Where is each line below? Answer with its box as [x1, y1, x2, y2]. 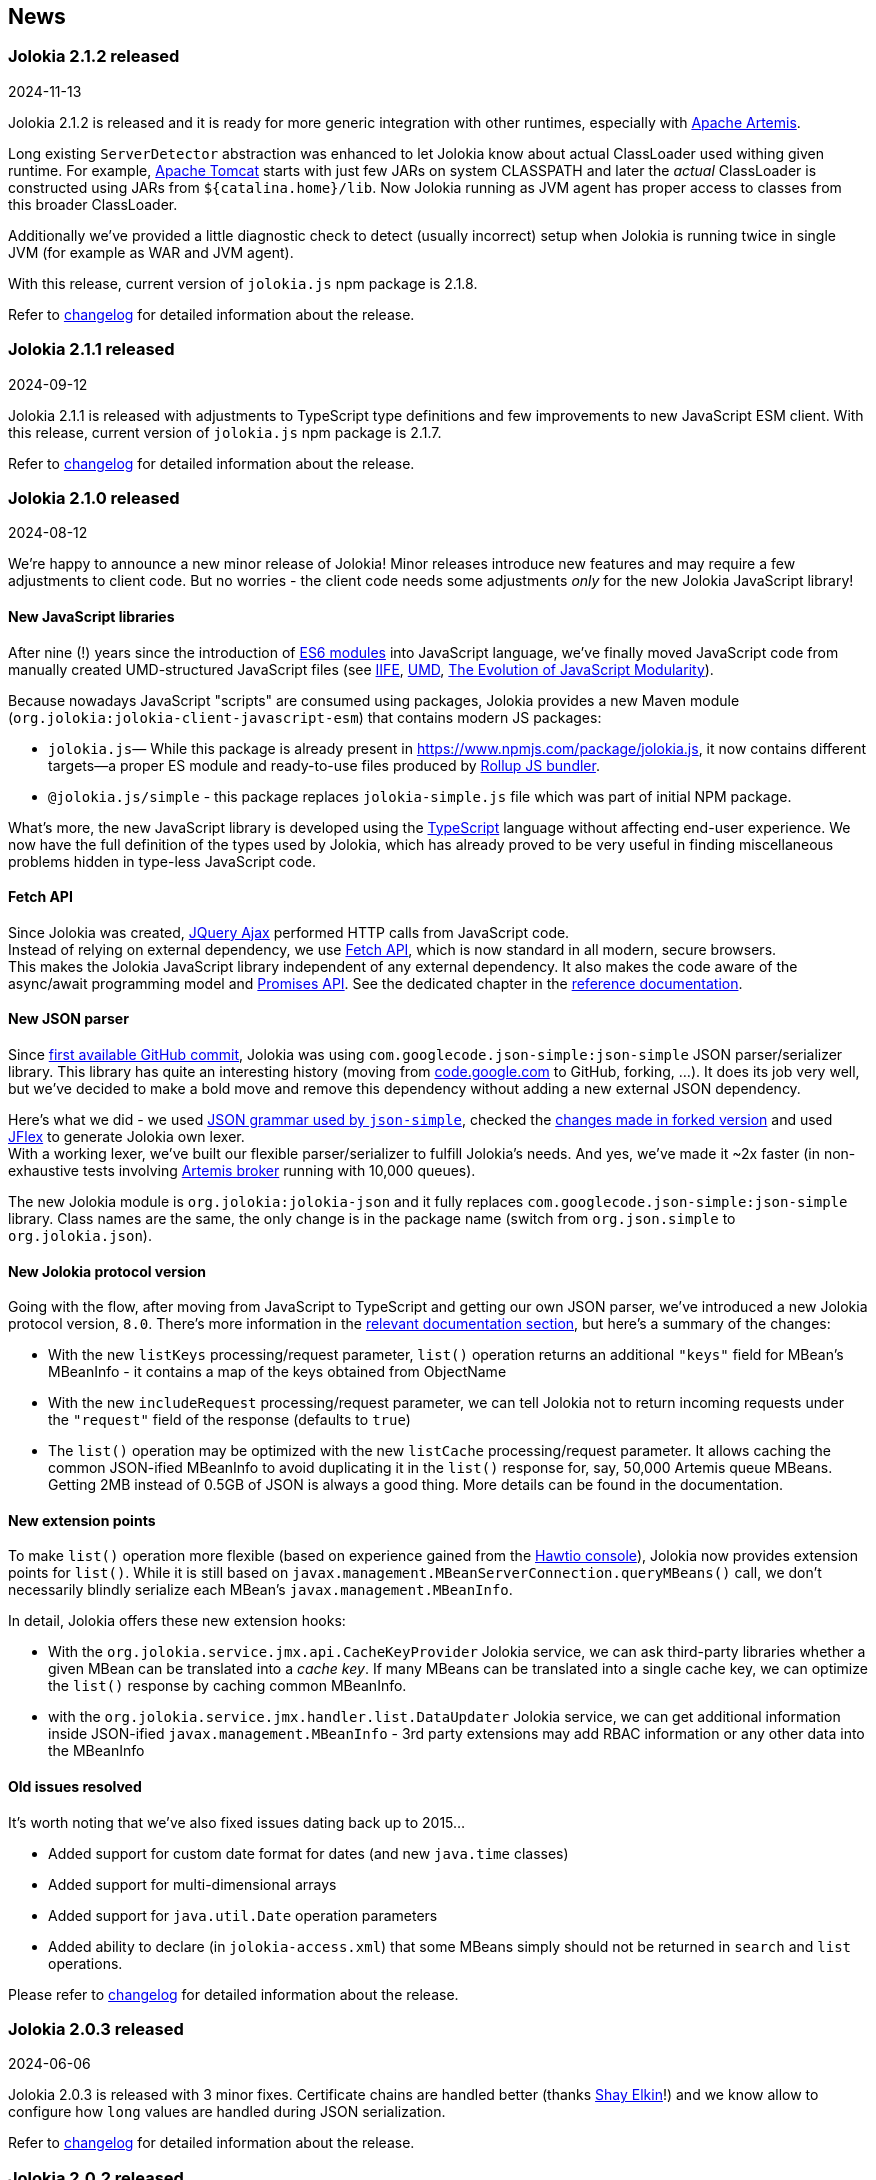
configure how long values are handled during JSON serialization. [8, 2103, 446, 2121]
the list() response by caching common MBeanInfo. [48, 1677, 407, 1695]
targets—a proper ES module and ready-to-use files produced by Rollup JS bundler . [48, 756, 600, 774]
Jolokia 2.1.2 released [8, 46, 180, 67]
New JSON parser [8, 1010, 129, 1028]
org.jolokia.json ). [8, 1226, 152, 1244]
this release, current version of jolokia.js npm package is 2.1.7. [8, 423, 442, 441]
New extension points [8, 1511, 156, 1529]
